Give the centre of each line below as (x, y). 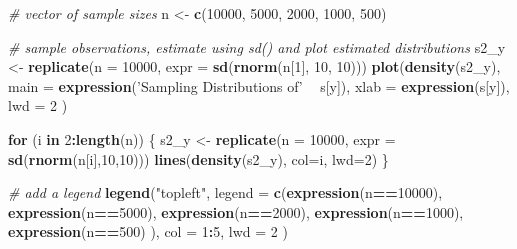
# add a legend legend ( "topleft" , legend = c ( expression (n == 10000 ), (225, 192)
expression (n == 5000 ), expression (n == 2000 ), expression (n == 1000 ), (236, 211)
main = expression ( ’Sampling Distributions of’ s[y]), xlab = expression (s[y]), (259, 85)
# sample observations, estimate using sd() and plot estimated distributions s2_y (257, 46)
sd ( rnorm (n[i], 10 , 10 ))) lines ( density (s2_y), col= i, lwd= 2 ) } (198, 158)
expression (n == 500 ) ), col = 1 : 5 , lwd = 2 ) (148, 231)
